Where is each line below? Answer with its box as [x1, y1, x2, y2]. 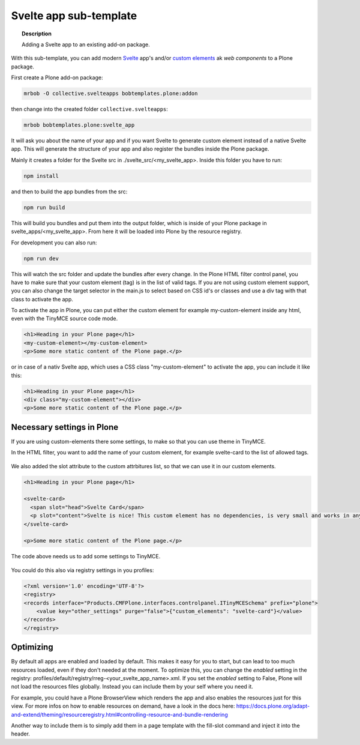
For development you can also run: [11, 239, 97, 246]
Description [22, 30, 52, 37]
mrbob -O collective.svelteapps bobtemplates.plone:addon [23, 90, 198, 97]
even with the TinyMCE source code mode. [11, 315, 118, 322]
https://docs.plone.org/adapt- [236, 702, 310, 710]
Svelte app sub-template [11, 9, 137, 22]
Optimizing [11, 642, 53, 653]
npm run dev [23, 255, 59, 262]
